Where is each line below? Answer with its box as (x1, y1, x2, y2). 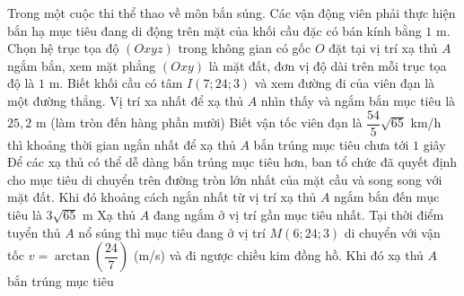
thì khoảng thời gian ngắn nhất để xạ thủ (7, 135, 236, 153)
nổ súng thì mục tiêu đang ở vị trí (78, 222, 266, 241)
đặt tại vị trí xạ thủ (328, 39, 438, 57)
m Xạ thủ (83, 205, 136, 223)
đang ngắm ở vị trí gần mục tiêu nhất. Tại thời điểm (153, 205, 444, 223)
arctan (55, 250, 90, 264)
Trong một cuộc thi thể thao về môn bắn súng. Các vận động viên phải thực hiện (7, 4, 456, 22)
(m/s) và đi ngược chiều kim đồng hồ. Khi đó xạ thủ (133, 246, 424, 265)
